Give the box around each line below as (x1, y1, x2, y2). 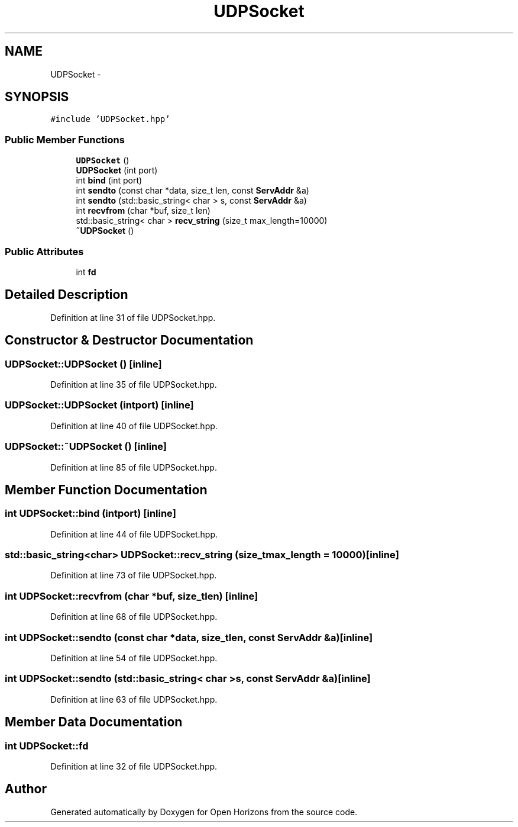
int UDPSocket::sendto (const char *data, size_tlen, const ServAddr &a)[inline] (5, 631, 373, 643)
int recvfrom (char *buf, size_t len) (76, 205, 211, 216)
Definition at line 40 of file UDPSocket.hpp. (50, 420, 218, 431)
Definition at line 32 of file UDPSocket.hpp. (50, 761, 218, 771)
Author (5, 781, 47, 797)
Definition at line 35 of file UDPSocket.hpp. (50, 379, 217, 390)
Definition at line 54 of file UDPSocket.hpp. (50, 652, 218, 663)
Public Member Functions (5, 133, 125, 146)
